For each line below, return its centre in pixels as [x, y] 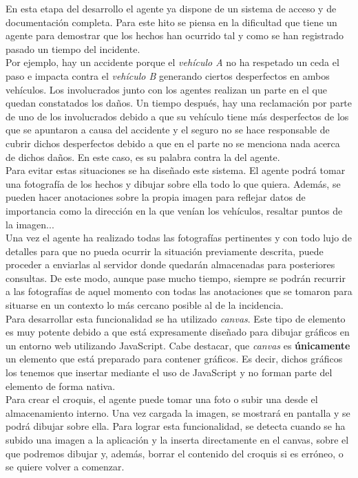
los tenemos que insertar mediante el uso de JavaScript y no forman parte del [169, 372]
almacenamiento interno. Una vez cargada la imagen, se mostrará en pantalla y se [178, 412]
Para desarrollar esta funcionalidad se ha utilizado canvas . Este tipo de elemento [176, 318]
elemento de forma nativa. [61, 385]
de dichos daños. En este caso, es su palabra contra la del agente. [143, 156]
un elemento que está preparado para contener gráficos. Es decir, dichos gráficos [174, 359]
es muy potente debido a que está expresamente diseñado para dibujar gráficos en [178, 332]
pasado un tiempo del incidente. [73, 48]
